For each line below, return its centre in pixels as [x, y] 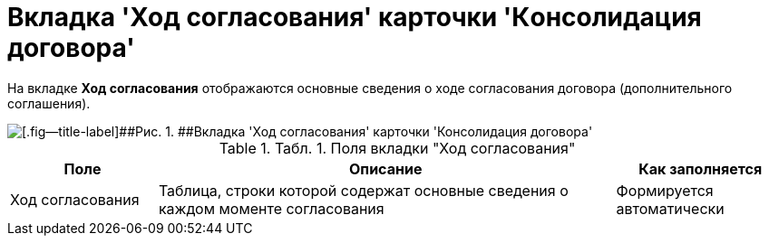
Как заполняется [701, 168]
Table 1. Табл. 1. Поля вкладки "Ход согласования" [397, 148]
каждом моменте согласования [271, 208]
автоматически [670, 208]
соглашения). [49, 103]
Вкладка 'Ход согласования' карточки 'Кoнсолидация [355, 17]
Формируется [665, 190]
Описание [386, 168]
